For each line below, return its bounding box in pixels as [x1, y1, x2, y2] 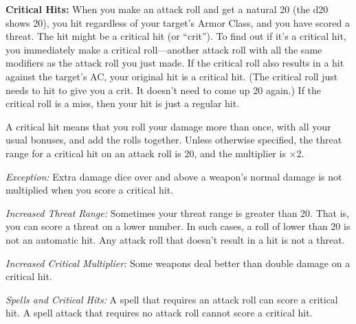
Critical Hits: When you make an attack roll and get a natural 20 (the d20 [5, 2, 329, 16]
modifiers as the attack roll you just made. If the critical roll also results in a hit [5, 56, 344, 70]
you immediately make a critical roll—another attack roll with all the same [5, 42, 322, 56]
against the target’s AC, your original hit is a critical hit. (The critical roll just [5, 69, 338, 83]
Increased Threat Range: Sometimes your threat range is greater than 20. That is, [5, 205, 349, 220]
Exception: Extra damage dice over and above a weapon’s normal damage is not [5, 169, 342, 183]
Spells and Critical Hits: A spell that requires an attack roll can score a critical [5, 292, 338, 306]
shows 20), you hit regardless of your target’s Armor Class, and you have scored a [5, 15, 350, 30]
